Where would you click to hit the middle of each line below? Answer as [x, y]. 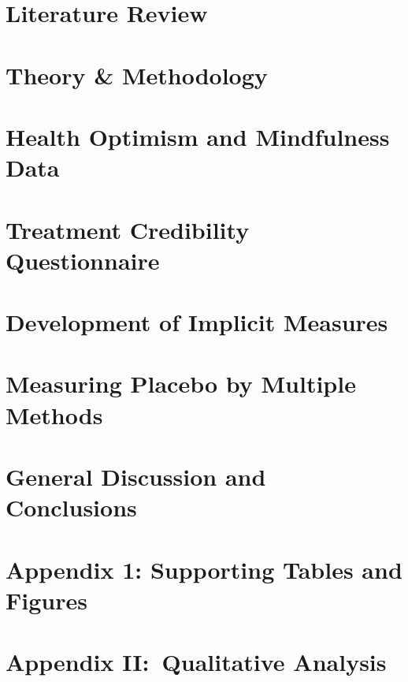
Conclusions [71, 507]
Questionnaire [83, 260]
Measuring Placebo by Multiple [181, 384]
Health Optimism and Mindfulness [198, 136]
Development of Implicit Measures [197, 322]
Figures [46, 600]
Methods [54, 414]
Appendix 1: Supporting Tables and [204, 569]
